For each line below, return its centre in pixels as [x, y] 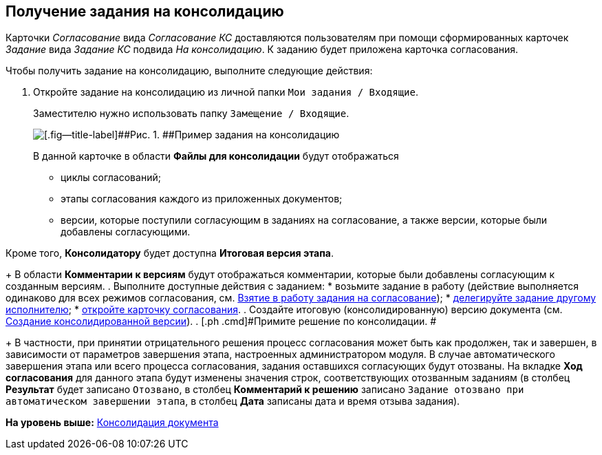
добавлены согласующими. [126, 232]
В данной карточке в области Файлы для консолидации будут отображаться [216, 156]
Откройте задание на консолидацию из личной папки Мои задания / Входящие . [226, 92]
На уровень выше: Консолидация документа [112, 423]
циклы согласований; [111, 178]
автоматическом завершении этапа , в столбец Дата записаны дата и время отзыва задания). [233, 401]
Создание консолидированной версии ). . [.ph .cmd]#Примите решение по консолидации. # [221, 321]
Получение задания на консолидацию [145, 11]
